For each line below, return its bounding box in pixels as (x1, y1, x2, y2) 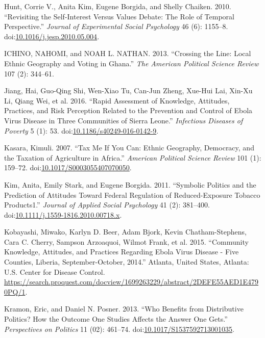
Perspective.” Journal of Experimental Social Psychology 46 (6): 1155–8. (4, 21, 228, 32)
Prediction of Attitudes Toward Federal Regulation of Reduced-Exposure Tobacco (4, 189, 260, 200)
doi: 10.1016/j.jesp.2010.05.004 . (4, 31, 100, 41)
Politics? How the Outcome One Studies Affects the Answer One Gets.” (4, 314, 228, 324)
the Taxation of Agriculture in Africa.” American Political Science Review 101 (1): (4, 152, 261, 163)
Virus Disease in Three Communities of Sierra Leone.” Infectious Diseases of (4, 115, 243, 125)
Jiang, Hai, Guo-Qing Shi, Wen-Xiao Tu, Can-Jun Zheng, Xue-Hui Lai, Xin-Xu (4, 85, 253, 96)
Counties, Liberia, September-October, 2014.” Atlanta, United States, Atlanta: (4, 256, 249, 267)
